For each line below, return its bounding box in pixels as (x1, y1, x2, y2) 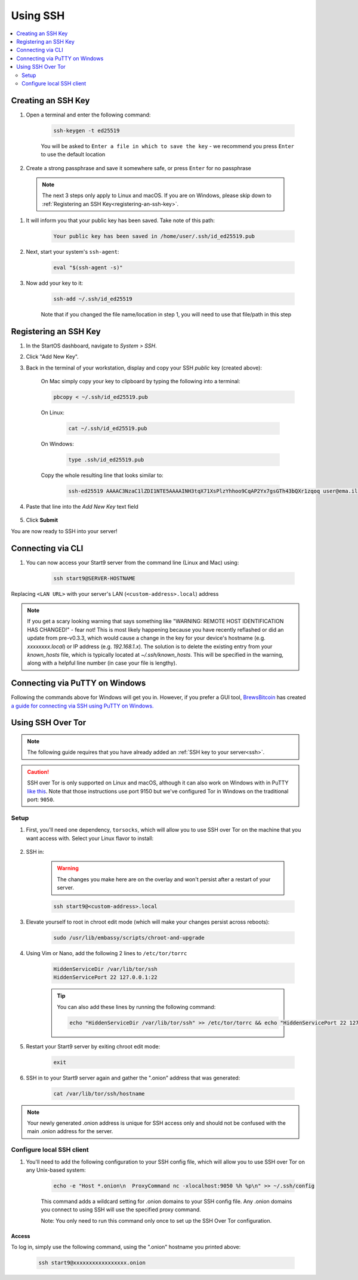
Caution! (27, 768, 50, 776)
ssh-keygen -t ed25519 (53, 127, 120, 134)
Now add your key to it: (26, 279, 84, 287)
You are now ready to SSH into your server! (11, 527, 118, 534)
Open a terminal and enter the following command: (26, 111, 151, 118)
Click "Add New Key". (26, 353, 79, 361)
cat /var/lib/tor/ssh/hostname (53, 1090, 146, 1097)
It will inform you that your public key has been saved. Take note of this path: (26, 217, 215, 224)
